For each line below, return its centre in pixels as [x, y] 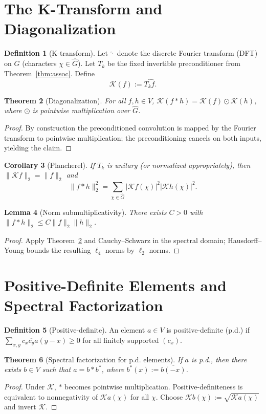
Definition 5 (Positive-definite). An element [75, 330]
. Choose [169, 396]
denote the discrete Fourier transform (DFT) [187, 53]
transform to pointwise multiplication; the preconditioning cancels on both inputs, [133, 137]
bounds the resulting [59, 250]
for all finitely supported [121, 340]
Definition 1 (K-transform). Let [56, 53]
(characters [39, 63]
